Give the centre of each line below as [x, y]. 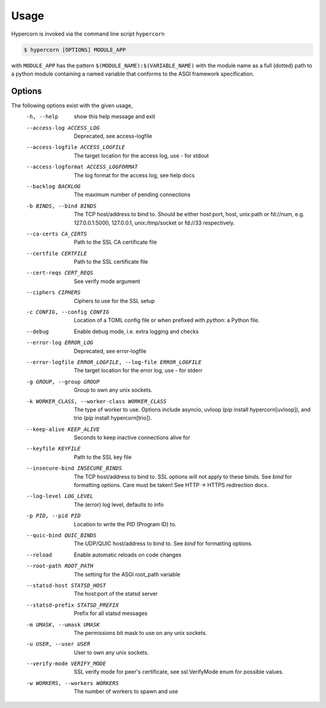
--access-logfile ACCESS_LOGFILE [76, 147]
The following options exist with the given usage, [72, 105]
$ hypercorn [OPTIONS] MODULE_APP [75, 49]
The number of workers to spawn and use [126, 692]
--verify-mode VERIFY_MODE [66, 664]
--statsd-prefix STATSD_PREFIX [72, 605]
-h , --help [42, 117]
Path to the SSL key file [103, 457]
